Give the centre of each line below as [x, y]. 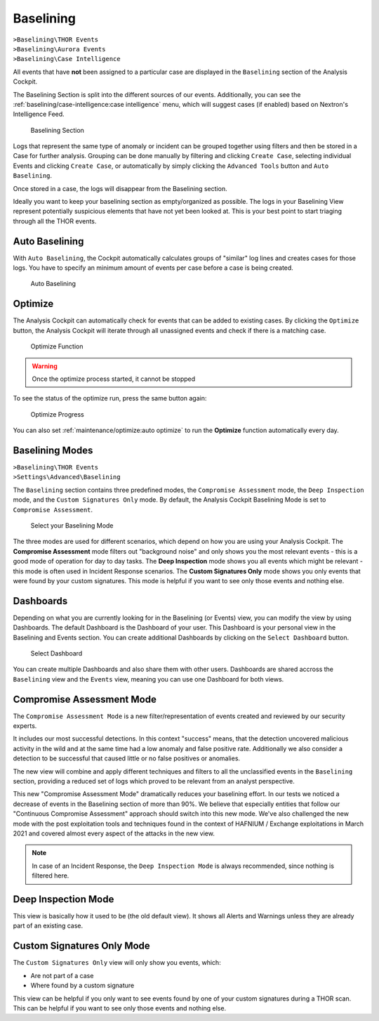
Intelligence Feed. [39, 114]
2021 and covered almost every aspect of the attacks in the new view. [114, 833]
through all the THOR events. [55, 221]
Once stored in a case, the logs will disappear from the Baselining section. [120, 188]
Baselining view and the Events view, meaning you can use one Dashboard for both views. [148, 679]
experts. [25, 726]
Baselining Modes [53, 450]
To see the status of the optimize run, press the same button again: [110, 398]
